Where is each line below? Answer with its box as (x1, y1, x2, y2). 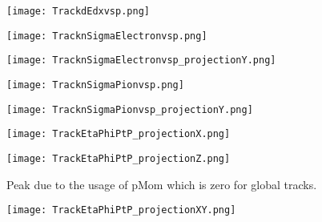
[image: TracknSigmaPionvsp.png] (6, 79, 184, 91)
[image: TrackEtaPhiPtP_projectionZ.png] (6, 152, 231, 164)
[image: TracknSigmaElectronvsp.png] (6, 30, 207, 42)
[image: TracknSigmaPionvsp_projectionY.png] (6, 103, 253, 115)
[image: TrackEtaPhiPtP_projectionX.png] (6, 128, 231, 140)
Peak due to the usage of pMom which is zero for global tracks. (6, 176, 317, 192)
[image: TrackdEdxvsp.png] (6, 6, 150, 17)
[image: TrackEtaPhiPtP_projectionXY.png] (6, 204, 236, 216)
